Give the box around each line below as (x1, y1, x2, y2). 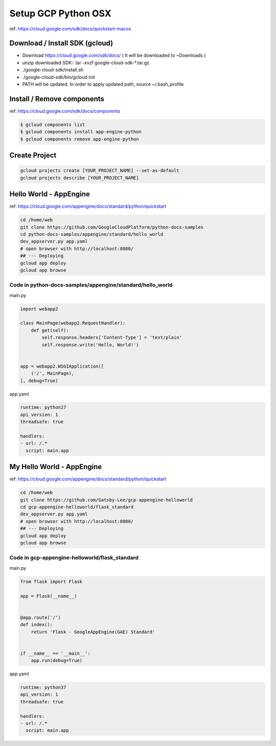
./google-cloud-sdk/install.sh (22, 67, 84, 73)
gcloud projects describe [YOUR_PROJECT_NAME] (20, 175, 139, 180)
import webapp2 (20, 306, 58, 312)
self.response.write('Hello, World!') (41, 341, 139, 348)
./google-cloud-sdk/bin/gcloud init (22, 74, 95, 80)
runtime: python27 (20, 405, 66, 410)
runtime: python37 (20, 684, 66, 691)
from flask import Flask (20, 578, 83, 584)
